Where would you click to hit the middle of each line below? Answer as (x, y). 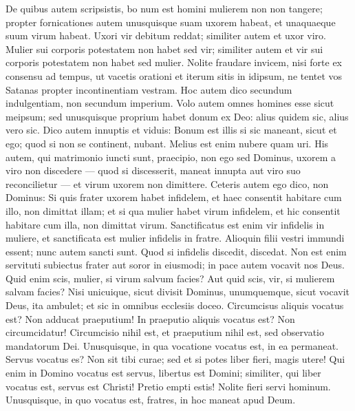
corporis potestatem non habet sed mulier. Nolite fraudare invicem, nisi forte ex (174, 62)
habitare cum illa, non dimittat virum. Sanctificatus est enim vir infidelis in (165, 224)
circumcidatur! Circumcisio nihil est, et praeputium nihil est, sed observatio (165, 332)
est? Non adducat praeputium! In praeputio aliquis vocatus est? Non (150, 318)
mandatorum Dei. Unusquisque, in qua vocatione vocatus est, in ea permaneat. (172, 345)
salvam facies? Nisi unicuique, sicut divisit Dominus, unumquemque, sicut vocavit (178, 292)
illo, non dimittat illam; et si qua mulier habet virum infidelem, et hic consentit (173, 210)
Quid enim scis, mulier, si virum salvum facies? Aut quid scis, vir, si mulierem (170, 278)
